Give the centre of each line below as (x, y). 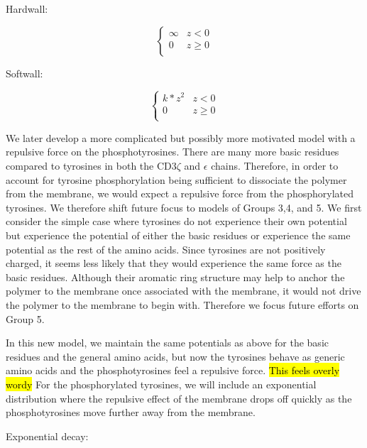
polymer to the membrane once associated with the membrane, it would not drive (183, 291)
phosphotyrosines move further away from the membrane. (131, 412)
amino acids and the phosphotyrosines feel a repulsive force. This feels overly (173, 370)
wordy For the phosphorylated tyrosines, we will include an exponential (161, 384)
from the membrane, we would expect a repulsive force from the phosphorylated (180, 193)
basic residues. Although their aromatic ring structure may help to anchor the (175, 277)
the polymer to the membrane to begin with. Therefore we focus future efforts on (182, 305)
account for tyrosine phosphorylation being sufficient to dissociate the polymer (176, 179)
